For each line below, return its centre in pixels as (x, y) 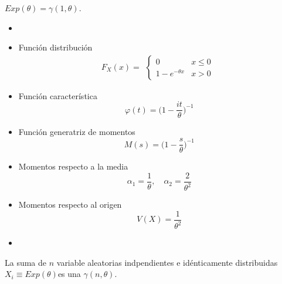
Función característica (58, 95)
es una (69, 274)
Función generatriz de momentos (77, 132)
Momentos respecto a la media (73, 166)
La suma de (26, 262)
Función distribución (55, 47)
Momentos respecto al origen (70, 204)
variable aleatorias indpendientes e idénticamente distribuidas (167, 262)
